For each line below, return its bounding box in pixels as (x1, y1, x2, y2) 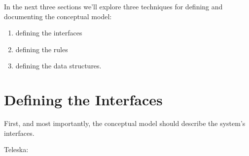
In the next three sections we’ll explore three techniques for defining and (4, 1, 223, 11)
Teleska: (4, 144, 29, 155)
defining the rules (15, 44, 68, 54)
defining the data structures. (15, 61, 102, 71)
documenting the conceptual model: (4, 11, 112, 21)
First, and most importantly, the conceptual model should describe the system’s (4, 118, 246, 128)
